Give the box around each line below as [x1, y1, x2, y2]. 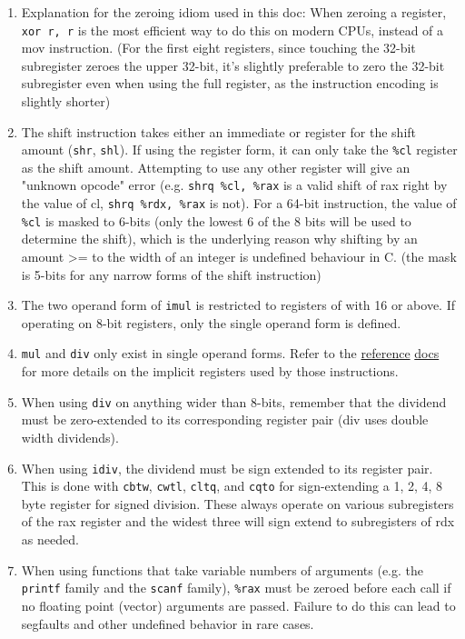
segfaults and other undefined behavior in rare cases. [21, 614, 314, 633]
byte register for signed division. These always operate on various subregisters [21, 494, 454, 513]
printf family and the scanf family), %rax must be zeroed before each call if [21, 578, 451, 597]
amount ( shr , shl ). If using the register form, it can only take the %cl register [21, 140, 458, 159]
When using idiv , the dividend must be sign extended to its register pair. [21, 458, 433, 477]
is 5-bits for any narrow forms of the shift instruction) [21, 265, 322, 284]
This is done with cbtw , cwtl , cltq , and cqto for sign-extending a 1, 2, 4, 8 [21, 476, 443, 495]
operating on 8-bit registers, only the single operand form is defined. [21, 313, 401, 332]
